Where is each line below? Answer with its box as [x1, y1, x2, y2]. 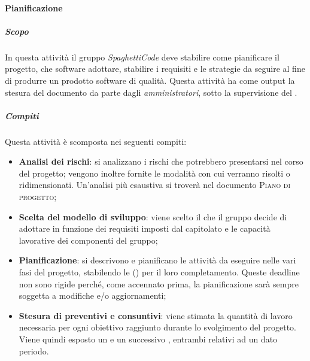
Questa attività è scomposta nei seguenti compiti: [5, 135, 187, 147]
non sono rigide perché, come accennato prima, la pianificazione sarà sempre [19, 277, 299, 290]
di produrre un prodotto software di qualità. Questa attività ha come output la [5, 74, 295, 86]
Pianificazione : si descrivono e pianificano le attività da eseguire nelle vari [19, 254, 296, 266]
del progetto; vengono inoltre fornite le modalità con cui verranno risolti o [19, 166, 290, 179]
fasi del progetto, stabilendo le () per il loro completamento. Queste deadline [19, 266, 300, 278]
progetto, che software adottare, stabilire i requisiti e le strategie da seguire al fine [5, 62, 305, 75]
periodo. [19, 344, 49, 357]
